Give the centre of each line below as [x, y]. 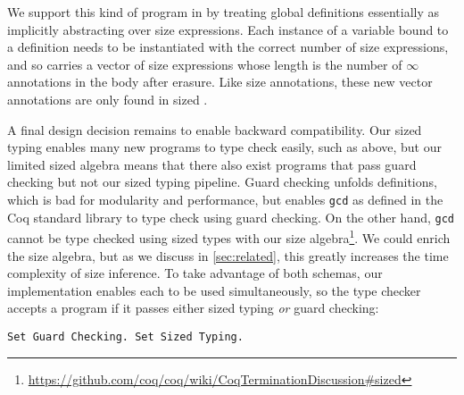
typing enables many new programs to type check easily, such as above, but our [224, 147]
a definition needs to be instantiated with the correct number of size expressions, [228, 47]
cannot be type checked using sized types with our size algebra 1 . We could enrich [229, 236]
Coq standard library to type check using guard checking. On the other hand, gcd [231, 217]
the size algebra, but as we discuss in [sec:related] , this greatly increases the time [228, 255]
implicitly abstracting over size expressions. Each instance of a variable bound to [228, 29]
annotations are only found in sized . [108, 99]
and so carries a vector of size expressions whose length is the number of [205, 64]
